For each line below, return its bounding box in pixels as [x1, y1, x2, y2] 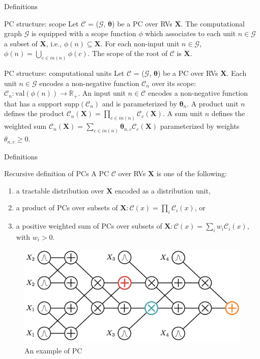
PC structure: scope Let [4, 18, 79, 29]
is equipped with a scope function [31, 28, 136, 39]
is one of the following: [156, 168, 227, 179]
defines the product [4, 108, 64, 119]
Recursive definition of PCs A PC [4, 168, 109, 179]
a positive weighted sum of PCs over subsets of [16, 220, 162, 231]
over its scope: [152, 77, 196, 88]
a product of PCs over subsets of [16, 202, 118, 213]
